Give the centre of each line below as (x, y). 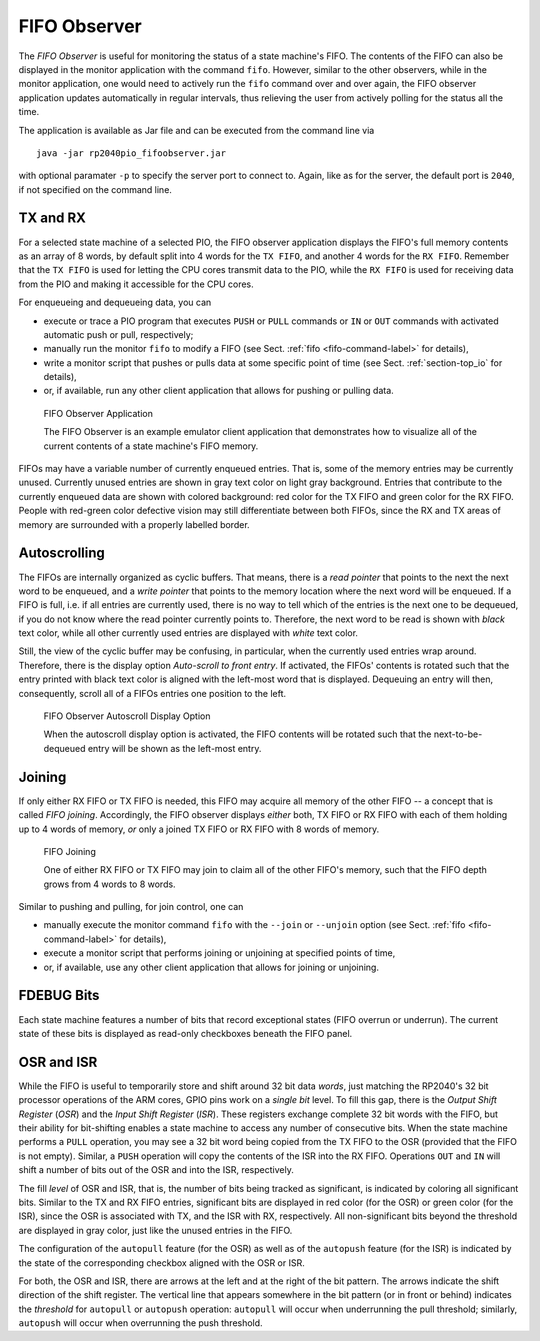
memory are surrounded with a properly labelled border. (134, 524)
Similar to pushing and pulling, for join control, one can (131, 907)
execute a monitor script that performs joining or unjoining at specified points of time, (219, 953)
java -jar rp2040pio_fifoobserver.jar (131, 153)
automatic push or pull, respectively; (118, 334)
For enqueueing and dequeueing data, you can (115, 302)
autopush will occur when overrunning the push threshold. (141, 1323)
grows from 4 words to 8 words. (109, 884)
